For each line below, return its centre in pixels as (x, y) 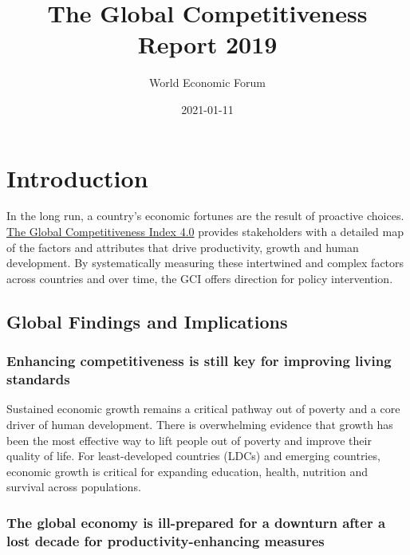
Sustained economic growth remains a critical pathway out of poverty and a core (203, 409)
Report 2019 (207, 44)
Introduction (77, 177)
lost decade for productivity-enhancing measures (166, 540)
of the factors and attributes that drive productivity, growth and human (183, 247)
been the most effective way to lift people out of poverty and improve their (189, 440)
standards (38, 379)
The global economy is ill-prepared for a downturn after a (196, 522)
